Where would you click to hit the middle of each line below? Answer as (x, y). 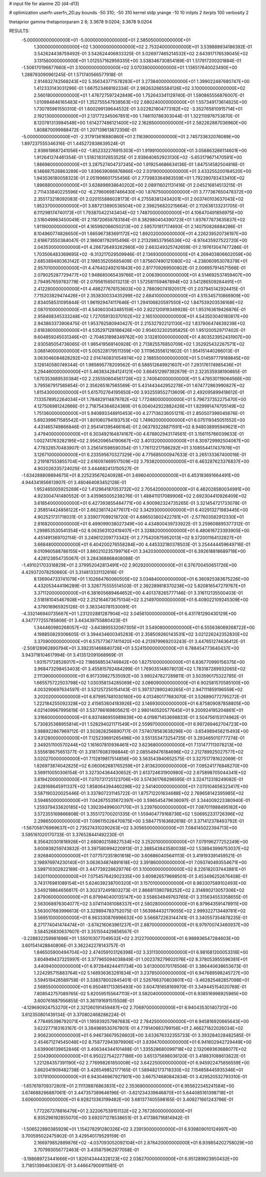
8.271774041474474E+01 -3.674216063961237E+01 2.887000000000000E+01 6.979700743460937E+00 (141, 925)
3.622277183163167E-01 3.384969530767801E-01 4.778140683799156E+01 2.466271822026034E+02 (138, 1028)
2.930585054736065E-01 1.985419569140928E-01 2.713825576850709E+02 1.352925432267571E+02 (139, 344)
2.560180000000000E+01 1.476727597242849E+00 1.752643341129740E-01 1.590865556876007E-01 (139, 95)
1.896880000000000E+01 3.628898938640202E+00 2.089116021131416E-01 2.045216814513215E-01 (138, 185)
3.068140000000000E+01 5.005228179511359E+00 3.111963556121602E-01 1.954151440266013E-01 (136, 351)
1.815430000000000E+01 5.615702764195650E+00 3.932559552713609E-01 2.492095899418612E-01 (139, 392)
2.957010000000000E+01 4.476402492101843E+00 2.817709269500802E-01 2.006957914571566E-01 (140, 268)
